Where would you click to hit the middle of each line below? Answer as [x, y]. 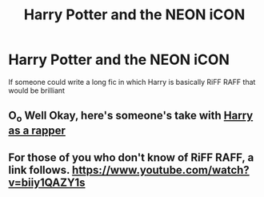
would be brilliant [37, 90]
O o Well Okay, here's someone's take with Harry [131, 117]
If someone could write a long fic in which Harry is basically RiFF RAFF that [132, 82]
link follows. [39, 170]
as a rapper [37, 130]
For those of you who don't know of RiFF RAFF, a [131, 157]
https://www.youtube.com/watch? [160, 170]
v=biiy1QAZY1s [47, 182]
